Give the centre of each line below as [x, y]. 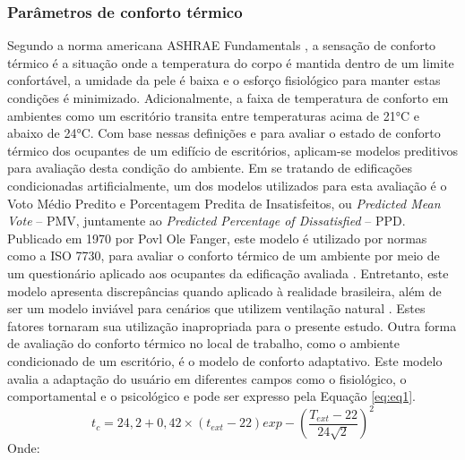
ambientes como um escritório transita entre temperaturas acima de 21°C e [213, 115]
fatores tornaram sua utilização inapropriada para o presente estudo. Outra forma [232, 325]
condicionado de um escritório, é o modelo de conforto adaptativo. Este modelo [225, 360]
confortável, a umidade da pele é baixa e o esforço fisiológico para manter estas [224, 80]
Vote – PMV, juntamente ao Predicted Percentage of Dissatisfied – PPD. [207, 221]
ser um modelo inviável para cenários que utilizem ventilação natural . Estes [216, 308]
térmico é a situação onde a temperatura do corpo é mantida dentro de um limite [231, 62]
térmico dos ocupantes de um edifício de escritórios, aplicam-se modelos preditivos [233, 150]
